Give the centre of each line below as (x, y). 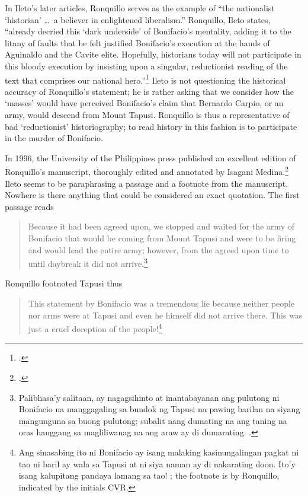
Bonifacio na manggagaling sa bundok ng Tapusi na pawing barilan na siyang (159, 409)
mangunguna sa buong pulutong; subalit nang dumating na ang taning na (153, 420)
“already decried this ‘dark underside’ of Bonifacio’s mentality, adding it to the (148, 31)
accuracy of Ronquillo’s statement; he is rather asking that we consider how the (149, 91)
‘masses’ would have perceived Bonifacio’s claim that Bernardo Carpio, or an (144, 103)
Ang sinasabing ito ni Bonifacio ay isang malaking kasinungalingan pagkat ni (159, 452)
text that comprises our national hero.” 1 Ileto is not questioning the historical (145, 79)
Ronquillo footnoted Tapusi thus (64, 283)
